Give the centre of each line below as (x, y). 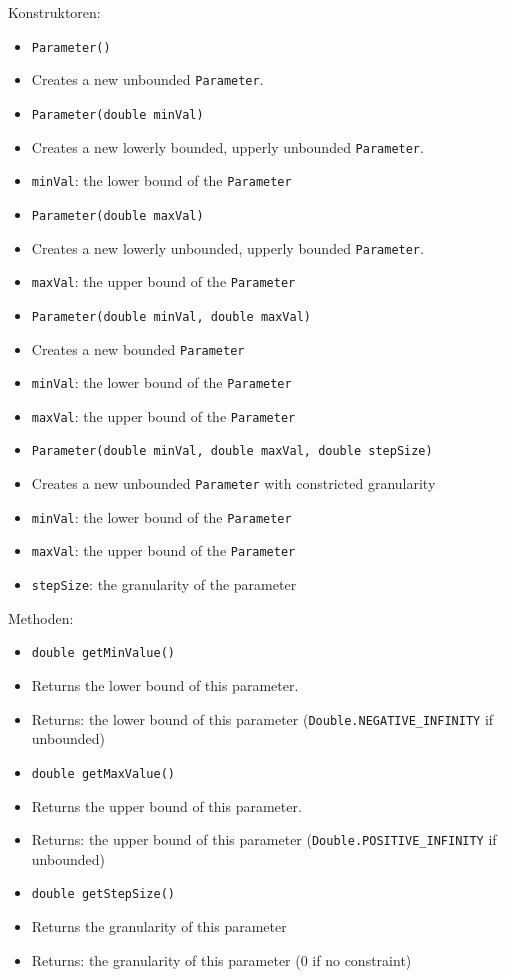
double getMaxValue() (103, 773)
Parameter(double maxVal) (117, 215)
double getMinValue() (103, 653)
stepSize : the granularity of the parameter (164, 584)
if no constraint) (362, 959)
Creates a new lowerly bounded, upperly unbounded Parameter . (227, 146)
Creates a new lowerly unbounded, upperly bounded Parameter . (227, 247)
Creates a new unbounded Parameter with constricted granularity (233, 483)
